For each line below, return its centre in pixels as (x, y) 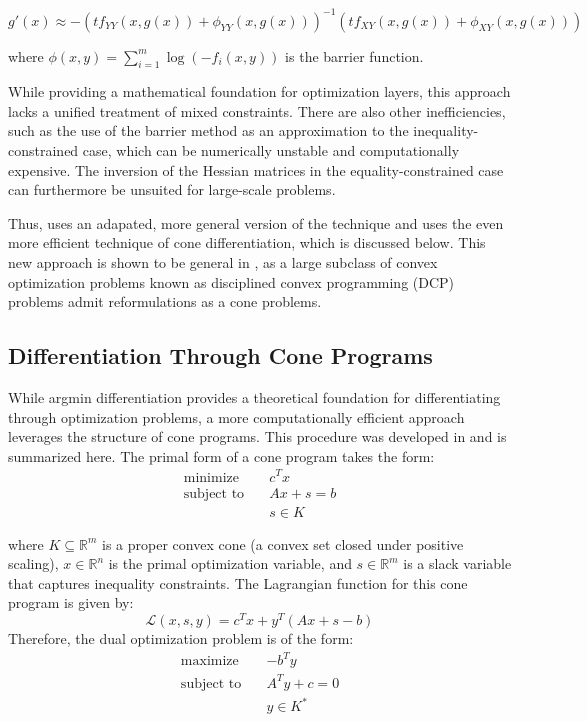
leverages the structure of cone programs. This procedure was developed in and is (257, 436)
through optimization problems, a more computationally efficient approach (236, 416)
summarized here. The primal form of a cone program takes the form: (221, 455)
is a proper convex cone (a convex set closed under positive (283, 543)
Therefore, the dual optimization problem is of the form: (181, 638)
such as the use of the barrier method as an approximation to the (208, 130)
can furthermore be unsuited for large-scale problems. (172, 189)
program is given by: (71, 602)
